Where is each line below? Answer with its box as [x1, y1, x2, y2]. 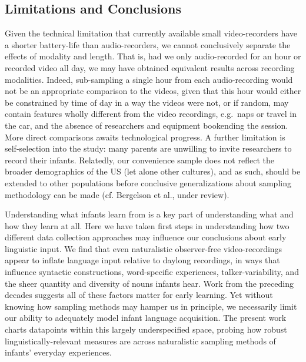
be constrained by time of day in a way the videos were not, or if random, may [5, 96, 289, 108]
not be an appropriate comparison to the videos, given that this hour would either [5, 85, 301, 97]
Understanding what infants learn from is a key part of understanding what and [5, 208, 294, 220]
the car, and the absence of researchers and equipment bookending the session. [5, 119, 288, 131]
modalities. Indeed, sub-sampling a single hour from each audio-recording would [5, 73, 293, 85]
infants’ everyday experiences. [5, 346, 112, 358]
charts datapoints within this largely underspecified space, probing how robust [5, 323, 287, 336]
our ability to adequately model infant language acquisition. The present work [5, 311, 287, 324]
